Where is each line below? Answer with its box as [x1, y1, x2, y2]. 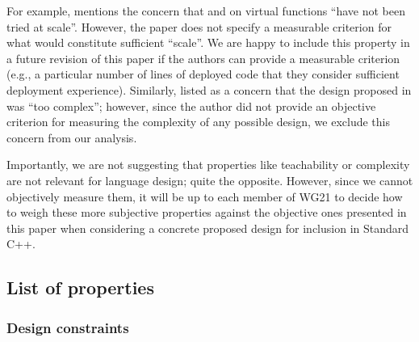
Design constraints [6, 317, 129, 337]
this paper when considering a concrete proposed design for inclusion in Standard [6, 219, 409, 236]
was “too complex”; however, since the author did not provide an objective [6, 97, 376, 114]
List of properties [6, 275, 154, 300]
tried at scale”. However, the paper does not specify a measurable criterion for [6, 18, 392, 35]
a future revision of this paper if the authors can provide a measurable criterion [6, 49, 400, 66]
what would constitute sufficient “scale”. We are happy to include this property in [6, 34, 410, 51]
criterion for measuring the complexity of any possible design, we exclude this [6, 113, 390, 130]
